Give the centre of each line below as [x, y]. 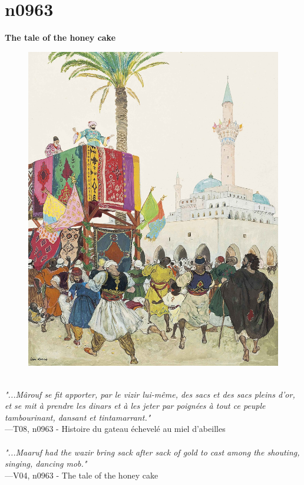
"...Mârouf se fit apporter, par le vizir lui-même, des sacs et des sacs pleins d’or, [150, 394]
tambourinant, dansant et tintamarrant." [78, 417]
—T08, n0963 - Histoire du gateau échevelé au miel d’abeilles [115, 429]
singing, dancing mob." [46, 463]
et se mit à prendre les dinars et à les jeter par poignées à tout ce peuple [135, 406]
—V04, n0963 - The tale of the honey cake [82, 475]
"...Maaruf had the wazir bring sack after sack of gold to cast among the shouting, [152, 452]
